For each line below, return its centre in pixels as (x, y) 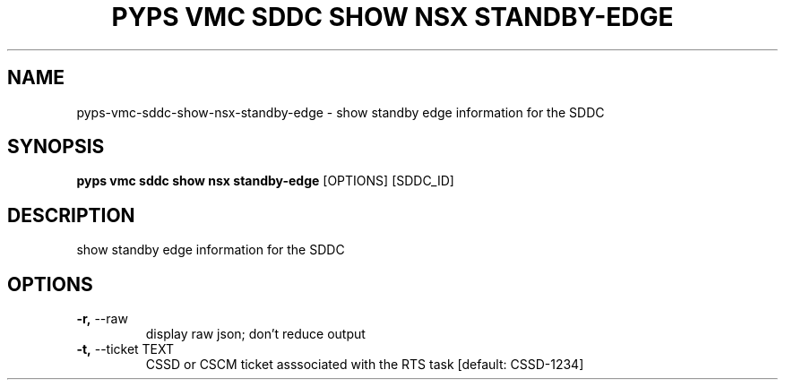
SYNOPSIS (56, 147)
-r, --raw (102, 319)
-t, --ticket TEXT (125, 349)
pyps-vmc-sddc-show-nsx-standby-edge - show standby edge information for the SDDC (341, 112)
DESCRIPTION (71, 215)
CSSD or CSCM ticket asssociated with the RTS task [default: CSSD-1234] (365, 365)
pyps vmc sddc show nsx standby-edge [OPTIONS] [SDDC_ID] (265, 181)
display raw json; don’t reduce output (255, 334)
